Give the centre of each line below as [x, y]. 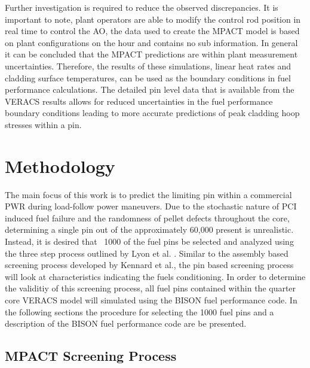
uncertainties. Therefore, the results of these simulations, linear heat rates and [148, 66]
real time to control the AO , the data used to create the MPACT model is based [152, 31]
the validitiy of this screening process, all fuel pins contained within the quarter [151, 288]
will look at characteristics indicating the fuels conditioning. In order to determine [155, 276]
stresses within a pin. [43, 124]
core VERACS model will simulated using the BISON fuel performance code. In [151, 300]
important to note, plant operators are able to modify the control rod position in [153, 19]
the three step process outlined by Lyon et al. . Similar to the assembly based [147, 253]
